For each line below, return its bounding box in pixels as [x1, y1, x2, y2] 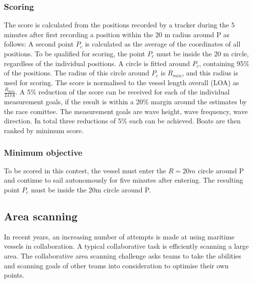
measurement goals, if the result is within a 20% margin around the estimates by [4, 96, 247, 107]
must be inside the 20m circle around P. [31, 184, 151, 194]
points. [4, 270, 25, 280]
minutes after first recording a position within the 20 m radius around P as [4, 29, 230, 39]
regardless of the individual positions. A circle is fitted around [4, 58, 190, 68]
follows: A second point [4, 39, 74, 49]
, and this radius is [182, 68, 238, 78]
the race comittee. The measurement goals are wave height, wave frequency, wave [4, 106, 248, 116]
